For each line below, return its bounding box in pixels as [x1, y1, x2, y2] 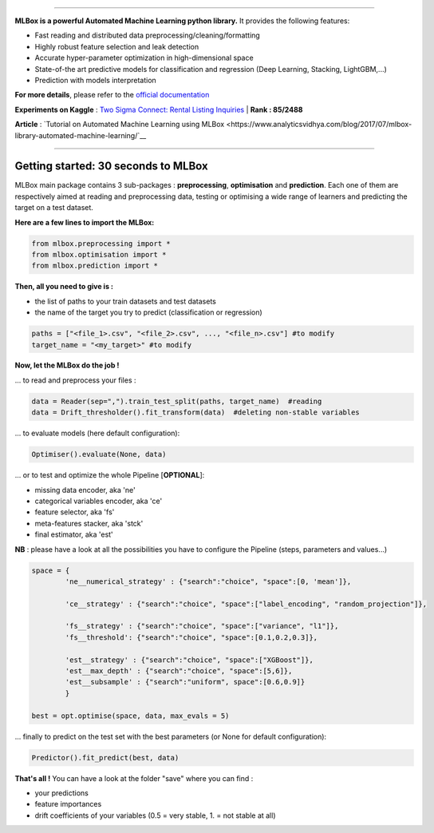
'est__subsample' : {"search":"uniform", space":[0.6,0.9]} [65, 677, 306, 687]
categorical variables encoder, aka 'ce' [34, 496, 163, 506]
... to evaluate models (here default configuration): [14, 428, 180, 438]
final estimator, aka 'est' [34, 530, 113, 539]
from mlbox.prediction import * [31, 261, 159, 271]
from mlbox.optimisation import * [31, 250, 167, 259]
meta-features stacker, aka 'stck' [34, 518, 144, 528]
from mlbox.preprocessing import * [31, 239, 171, 248]
